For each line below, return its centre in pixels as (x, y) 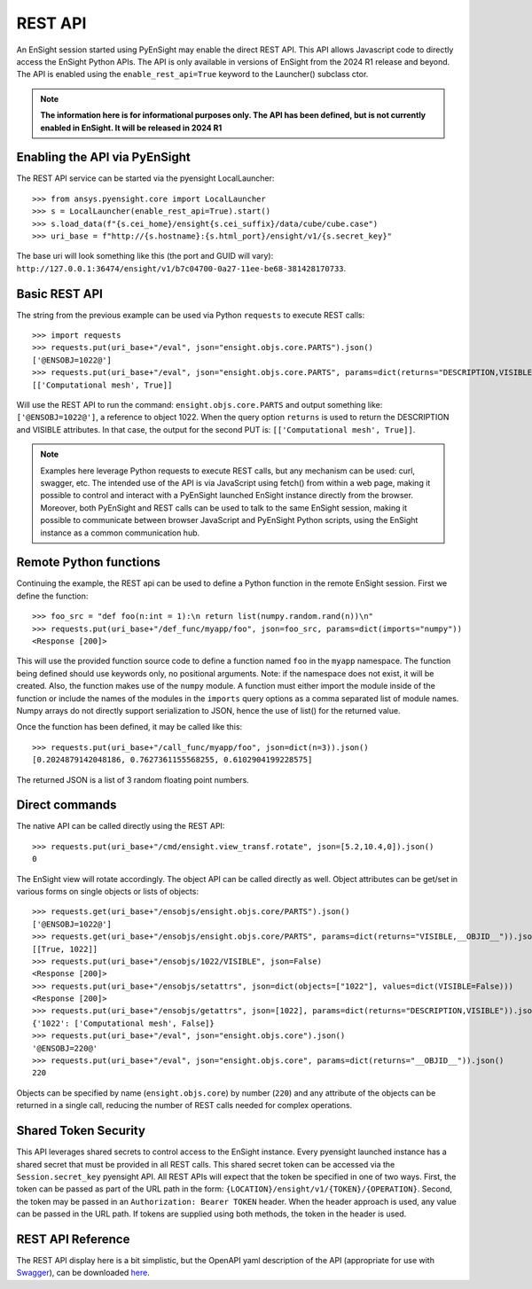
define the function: (52, 596)
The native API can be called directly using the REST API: (121, 826)
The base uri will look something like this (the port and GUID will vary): (145, 256)
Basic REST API (60, 294)
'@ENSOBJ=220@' (65, 1048)
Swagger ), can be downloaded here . (83, 1273)
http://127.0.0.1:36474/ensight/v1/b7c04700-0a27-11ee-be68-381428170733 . (181, 268)
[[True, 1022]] (65, 949)
